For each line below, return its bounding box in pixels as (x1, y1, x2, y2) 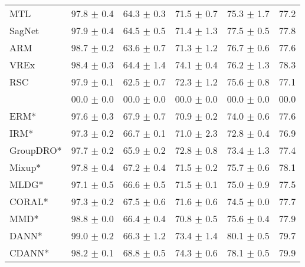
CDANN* (9, 246, 50, 259)
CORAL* (9, 195, 48, 208)
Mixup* (9, 160, 41, 174)
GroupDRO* (9, 143, 62, 157)
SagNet (9, 24, 40, 37)
